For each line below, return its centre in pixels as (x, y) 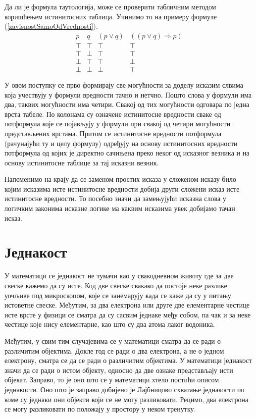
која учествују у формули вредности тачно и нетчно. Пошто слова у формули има (128, 94)
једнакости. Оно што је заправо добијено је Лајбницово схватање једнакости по (125, 389)
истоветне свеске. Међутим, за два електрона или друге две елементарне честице (127, 305)
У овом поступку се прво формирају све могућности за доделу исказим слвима (124, 84)
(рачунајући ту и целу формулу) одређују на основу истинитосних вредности (121, 143)
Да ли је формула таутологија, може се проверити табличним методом (110, 6)
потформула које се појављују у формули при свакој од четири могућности (118, 124)
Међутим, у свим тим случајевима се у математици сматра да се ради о (113, 340)
